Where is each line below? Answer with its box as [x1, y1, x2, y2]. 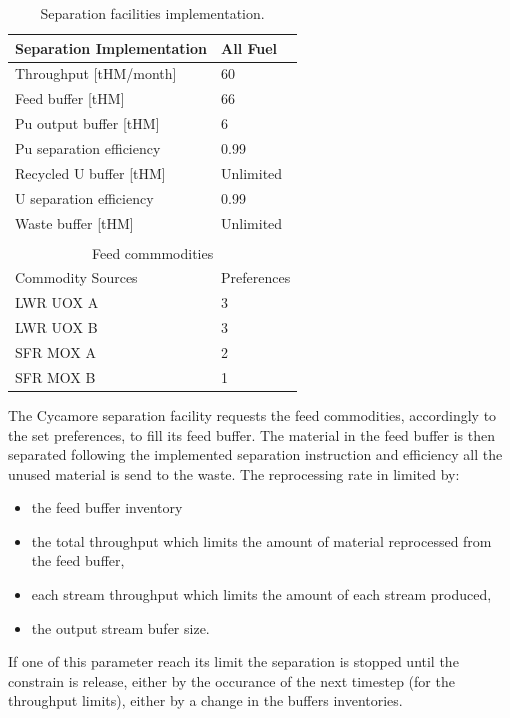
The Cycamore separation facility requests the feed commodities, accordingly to [8, 404, 497, 425]
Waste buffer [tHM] [15, 212, 134, 233]
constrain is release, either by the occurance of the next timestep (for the [8, 670, 455, 691]
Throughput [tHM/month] [15, 63, 177, 84]
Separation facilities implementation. [40, 3, 265, 23]
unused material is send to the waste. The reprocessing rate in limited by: [8, 463, 460, 484]
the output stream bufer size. [31, 617, 210, 638]
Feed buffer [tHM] [15, 88, 125, 109]
